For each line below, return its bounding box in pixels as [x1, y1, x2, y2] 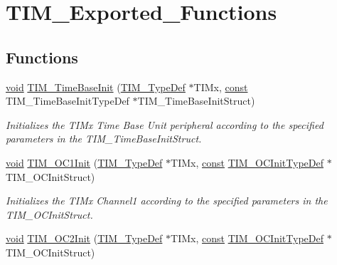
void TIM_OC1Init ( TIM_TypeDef [6, 155, 163, 170]
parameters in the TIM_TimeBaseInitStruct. [6, 131, 202, 146]
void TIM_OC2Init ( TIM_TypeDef [6, 231, 163, 246]
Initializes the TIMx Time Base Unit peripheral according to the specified [6, 117, 323, 132]
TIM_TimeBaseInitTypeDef [6, 93, 129, 108]
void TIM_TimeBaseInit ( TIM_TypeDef [6, 79, 186, 94]
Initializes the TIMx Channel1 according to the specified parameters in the [6, 193, 328, 208]
